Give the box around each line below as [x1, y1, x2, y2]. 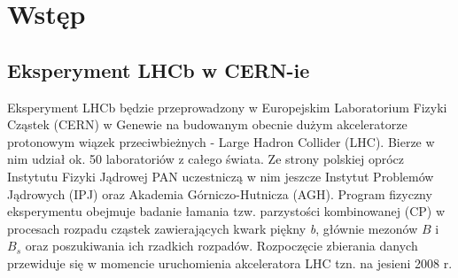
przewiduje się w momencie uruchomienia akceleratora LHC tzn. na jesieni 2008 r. [7, 253, 453, 272]
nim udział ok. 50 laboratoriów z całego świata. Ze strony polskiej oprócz [7, 150, 405, 168]
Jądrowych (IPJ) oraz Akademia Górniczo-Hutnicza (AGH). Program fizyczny [7, 184, 432, 203]
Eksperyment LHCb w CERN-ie [7, 56, 310, 83]
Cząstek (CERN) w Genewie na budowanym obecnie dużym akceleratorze [7, 115, 408, 134]
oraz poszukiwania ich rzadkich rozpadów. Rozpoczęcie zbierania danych [25, 236, 418, 255]
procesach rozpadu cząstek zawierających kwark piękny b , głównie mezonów [7, 219, 418, 237]
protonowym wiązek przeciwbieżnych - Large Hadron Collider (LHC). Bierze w [7, 132, 435, 151]
